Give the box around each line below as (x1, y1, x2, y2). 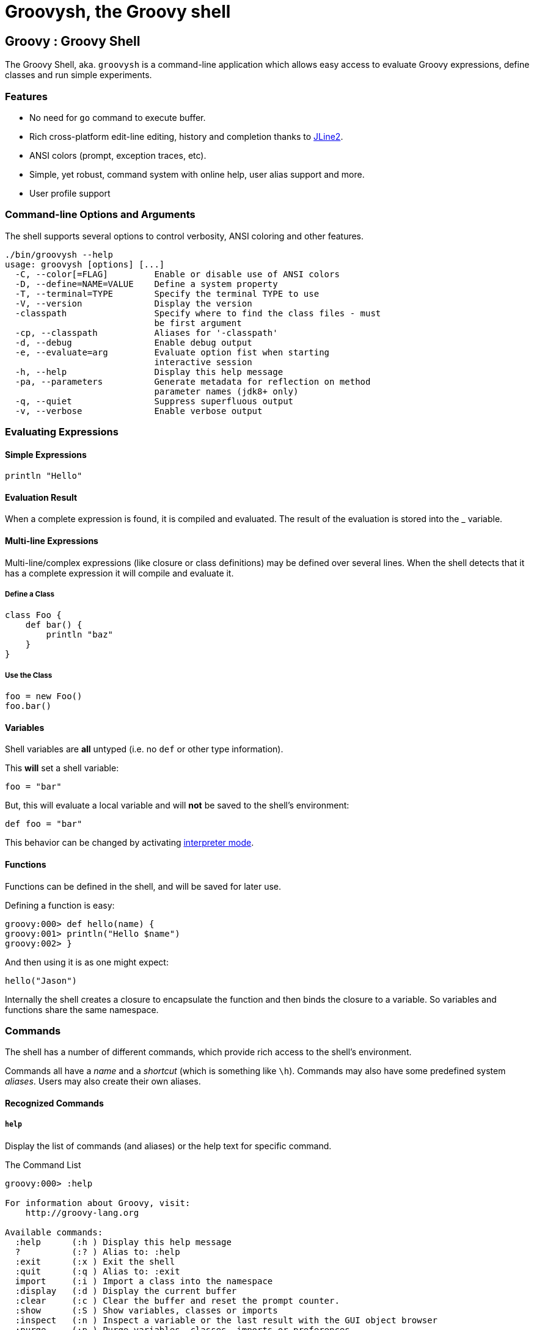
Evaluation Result (5, 492, 78, 503)
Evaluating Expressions (5, 426, 119, 438)
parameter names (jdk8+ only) (154, 386, 299, 396)
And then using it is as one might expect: (5, 956, 169, 967)
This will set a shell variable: (5, 763, 119, 774)
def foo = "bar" (5, 819, 82, 829)
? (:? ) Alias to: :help (15, 1246, 180, 1257)
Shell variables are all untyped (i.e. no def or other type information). (5, 744, 283, 755)
